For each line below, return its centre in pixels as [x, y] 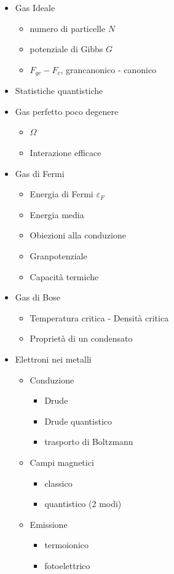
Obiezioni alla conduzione [78, 235]
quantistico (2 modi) [83, 504]
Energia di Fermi [61, 194]
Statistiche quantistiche [59, 91]
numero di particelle [68, 28]
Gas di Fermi [40, 173]
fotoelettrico [67, 565]
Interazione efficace [65, 153]
